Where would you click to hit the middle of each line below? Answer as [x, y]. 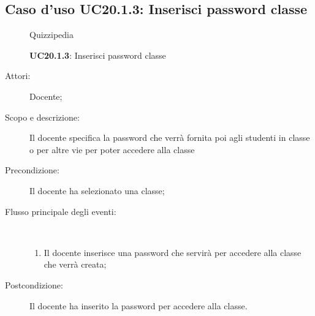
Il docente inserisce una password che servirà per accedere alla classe [173, 252]
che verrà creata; [75, 264]
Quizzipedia [51, 35]
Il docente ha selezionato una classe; [97, 190]
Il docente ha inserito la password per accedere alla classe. [139, 305]
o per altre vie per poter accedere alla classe [112, 149]
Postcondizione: [34, 284]
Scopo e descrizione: [42, 117]
